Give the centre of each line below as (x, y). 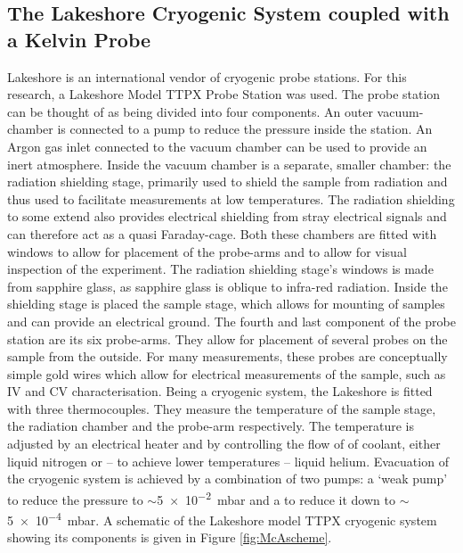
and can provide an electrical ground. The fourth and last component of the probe (231, 321)
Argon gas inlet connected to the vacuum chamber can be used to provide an (217, 146)
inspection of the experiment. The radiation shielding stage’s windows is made (220, 269)
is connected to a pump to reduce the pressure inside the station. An (245, 129)
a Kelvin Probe (79, 39)
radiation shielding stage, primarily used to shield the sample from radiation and (227, 182)
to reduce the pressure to (75, 499)
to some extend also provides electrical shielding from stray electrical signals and (227, 216)
